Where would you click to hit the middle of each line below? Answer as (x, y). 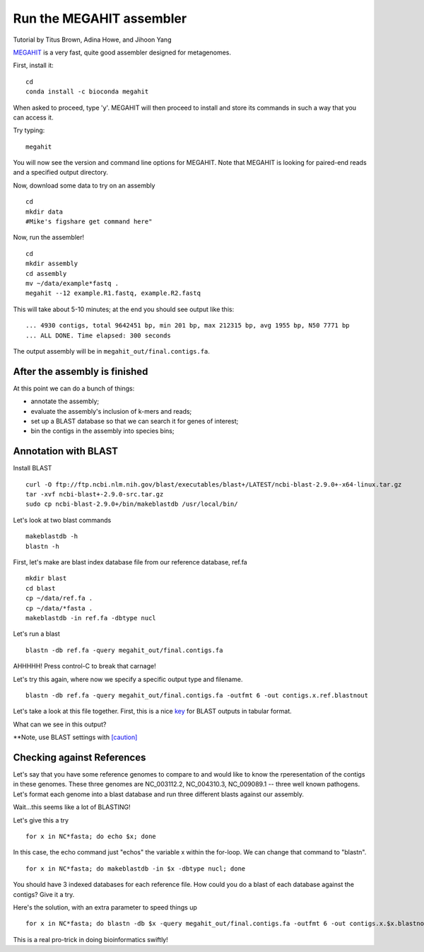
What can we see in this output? (60, 724)
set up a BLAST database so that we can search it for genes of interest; (135, 421)
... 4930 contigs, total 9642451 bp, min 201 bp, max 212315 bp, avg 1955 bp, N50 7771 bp (188, 326)
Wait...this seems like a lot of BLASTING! (72, 807)
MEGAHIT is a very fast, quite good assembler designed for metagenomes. (122, 52)
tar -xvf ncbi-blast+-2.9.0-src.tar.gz (95, 494)
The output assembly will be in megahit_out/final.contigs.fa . (111, 351)
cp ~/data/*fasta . (59, 608)
